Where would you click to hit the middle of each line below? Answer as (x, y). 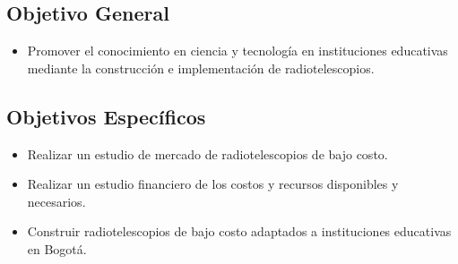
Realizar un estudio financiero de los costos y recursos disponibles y (213, 184)
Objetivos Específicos (106, 116)
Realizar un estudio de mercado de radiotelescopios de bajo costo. (207, 153)
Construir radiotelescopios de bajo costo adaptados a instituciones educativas (239, 231)
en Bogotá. (57, 248)
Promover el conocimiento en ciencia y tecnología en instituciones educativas (238, 51)
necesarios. (56, 201)
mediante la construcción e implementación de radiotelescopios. (201, 68)
